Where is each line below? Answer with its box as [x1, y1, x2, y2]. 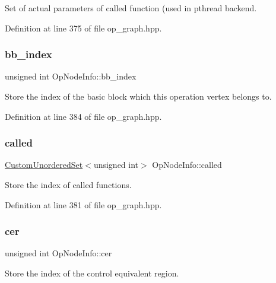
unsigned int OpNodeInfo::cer [5, 247, 112, 259]
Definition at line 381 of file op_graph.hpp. [5, 198, 162, 211]
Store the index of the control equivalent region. [5, 267, 179, 279]
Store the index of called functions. [5, 179, 132, 190]
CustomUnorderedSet [5, 158, 83, 171]
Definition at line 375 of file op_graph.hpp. [5, 21, 162, 34]
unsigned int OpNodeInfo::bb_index [5, 70, 137, 82]
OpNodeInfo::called [152, 158, 222, 171]
